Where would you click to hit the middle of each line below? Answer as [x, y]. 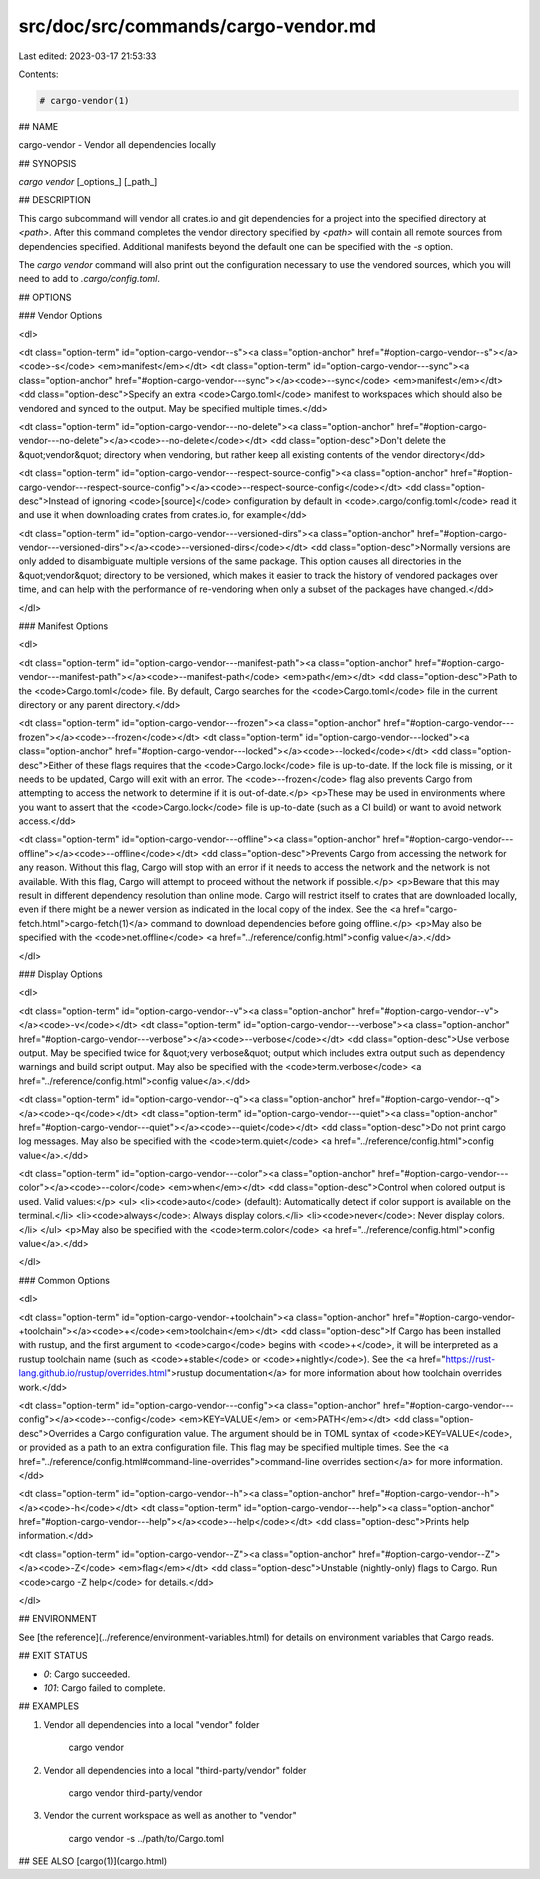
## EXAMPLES [49, 1706]
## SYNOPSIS [47, 163]
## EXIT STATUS [53, 1656]
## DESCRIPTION [55, 200]
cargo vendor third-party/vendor [135, 1792]
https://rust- [470, 1359]
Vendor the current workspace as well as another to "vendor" [170, 1816]
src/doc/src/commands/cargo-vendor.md [197, 26]
